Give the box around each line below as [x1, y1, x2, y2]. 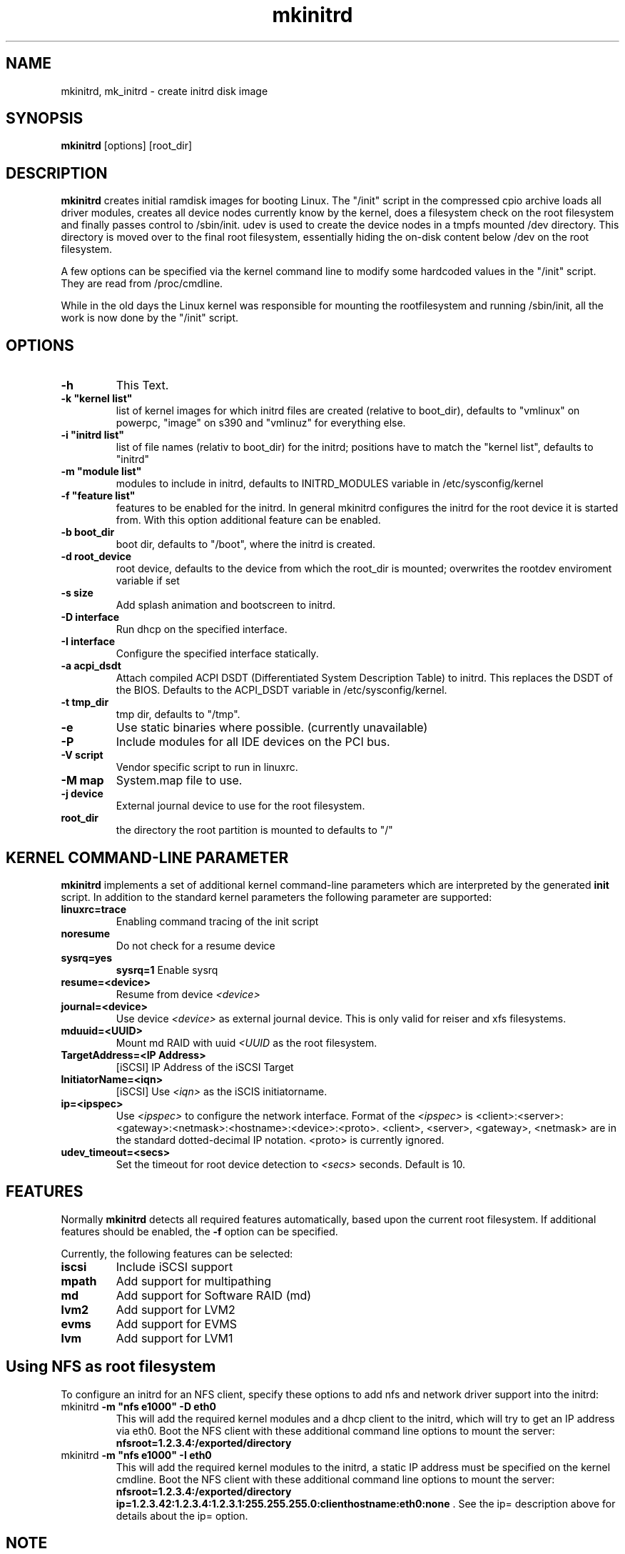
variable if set [116, 574, 180, 587]
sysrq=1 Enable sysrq [116, 963, 218, 976]
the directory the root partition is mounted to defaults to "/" [116, 824, 393, 837]
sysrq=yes [61, 951, 112, 964]
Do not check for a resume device [116, 939, 275, 952]
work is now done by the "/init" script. [61, 312, 239, 324]
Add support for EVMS [116, 1316, 237, 1331]
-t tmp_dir [61, 696, 109, 709]
